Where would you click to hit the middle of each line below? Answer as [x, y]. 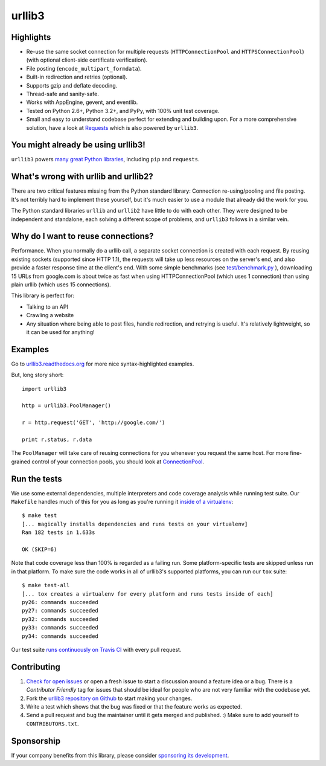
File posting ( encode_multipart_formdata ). [84, 68]
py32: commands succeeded [60, 619]
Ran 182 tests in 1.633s [59, 533]
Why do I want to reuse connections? [82, 237]
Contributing [36, 667]
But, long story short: [37, 375]
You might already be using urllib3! [78, 145]
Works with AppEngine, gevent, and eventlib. [82, 102]
